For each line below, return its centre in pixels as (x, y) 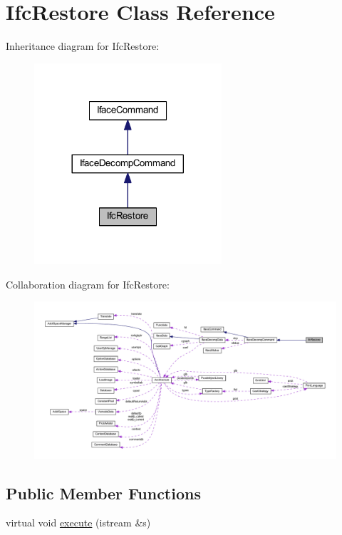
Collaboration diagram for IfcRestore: (88, 284)
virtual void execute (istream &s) (78, 523)
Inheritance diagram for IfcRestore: (83, 46)
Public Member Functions (103, 493)
